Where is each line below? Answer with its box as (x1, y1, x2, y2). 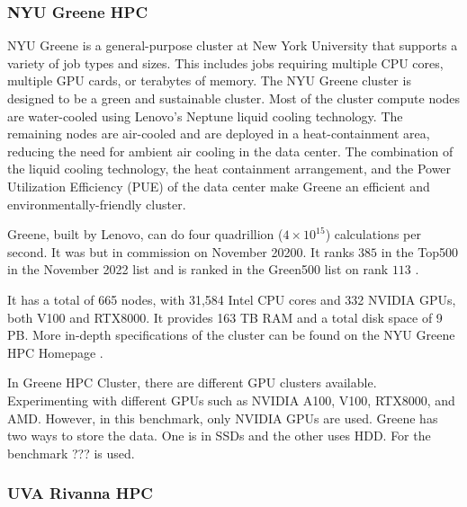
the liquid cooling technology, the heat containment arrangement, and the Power (7, 159, 452, 178)
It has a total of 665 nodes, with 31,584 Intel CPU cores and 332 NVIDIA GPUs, (7, 289, 456, 308)
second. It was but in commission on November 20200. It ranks (7, 242, 355, 261)
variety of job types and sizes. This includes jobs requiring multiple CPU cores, (7, 53, 444, 72)
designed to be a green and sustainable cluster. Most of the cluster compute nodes (7, 89, 461, 107)
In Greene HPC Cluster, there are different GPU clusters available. (7, 373, 377, 392)
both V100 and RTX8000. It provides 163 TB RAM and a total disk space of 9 (7, 307, 443, 326)
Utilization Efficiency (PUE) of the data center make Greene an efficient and (7, 176, 430, 195)
